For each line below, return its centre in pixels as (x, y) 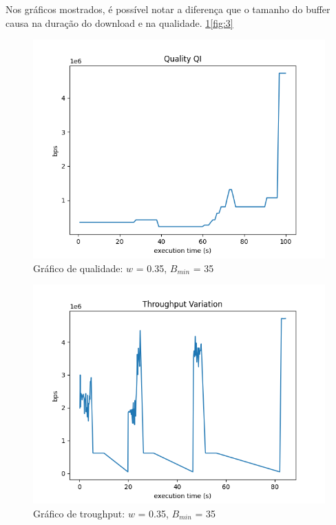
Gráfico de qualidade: (78, 268)
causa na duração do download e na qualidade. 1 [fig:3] (119, 22)
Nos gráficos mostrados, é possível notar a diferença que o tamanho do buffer (168, 9)
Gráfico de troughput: (79, 513)
